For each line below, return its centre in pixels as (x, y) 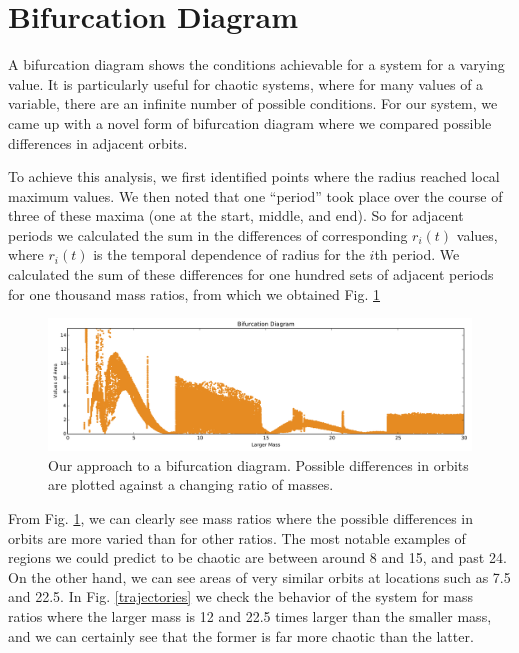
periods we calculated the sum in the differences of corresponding (208, 234)
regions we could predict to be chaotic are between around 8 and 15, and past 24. (257, 557)
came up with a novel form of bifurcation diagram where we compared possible (250, 122)
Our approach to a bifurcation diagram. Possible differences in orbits (258, 464)
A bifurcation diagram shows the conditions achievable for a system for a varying (256, 64)
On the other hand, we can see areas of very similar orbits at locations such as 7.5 (259, 576)
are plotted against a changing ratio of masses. (191, 484)
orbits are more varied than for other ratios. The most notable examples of (237, 537)
